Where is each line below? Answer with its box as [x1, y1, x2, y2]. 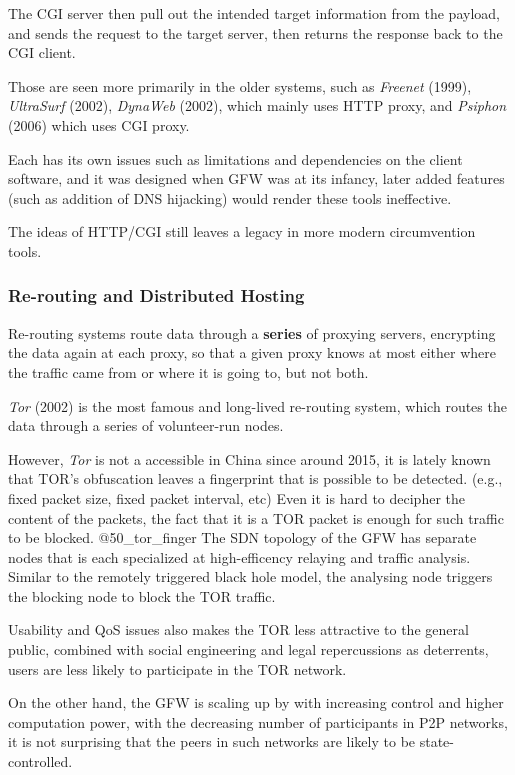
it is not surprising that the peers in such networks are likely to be [8, 731, 416, 752]
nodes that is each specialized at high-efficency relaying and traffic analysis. [8, 546, 471, 567]
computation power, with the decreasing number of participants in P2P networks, [8, 711, 508, 732]
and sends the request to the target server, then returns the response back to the [8, 22, 503, 43]
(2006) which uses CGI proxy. [8, 114, 190, 135]
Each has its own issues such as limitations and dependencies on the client [8, 148, 463, 169]
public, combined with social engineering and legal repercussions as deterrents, [8, 639, 489, 660]
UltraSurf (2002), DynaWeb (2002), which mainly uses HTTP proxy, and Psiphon [8, 95, 507, 116]
